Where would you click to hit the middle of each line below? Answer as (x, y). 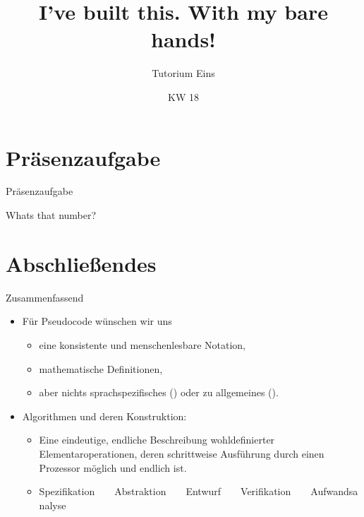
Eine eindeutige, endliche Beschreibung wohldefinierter (157, 440)
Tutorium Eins (183, 73)
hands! (183, 39)
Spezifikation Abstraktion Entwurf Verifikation (165, 491)
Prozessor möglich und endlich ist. (113, 467)
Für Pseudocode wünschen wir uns (97, 321)
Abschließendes (81, 263)
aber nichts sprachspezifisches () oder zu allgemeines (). (159, 392)
